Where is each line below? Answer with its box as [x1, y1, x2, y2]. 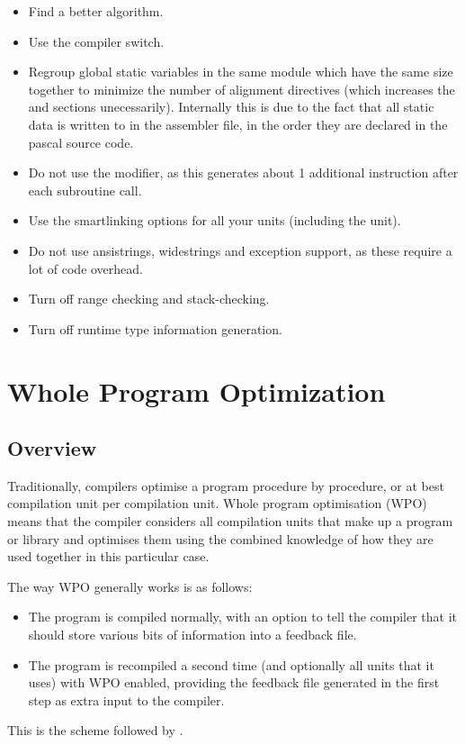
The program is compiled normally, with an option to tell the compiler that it [28, 607, 458, 626]
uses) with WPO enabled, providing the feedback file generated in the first [28, 673, 440, 692]
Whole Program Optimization [7, 372, 386, 409]
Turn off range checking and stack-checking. [28, 289, 270, 308]
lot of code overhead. [28, 259, 144, 277]
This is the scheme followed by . [7, 721, 183, 740]
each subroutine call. [28, 180, 142, 199]
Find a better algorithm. [28, 2, 164, 20]
